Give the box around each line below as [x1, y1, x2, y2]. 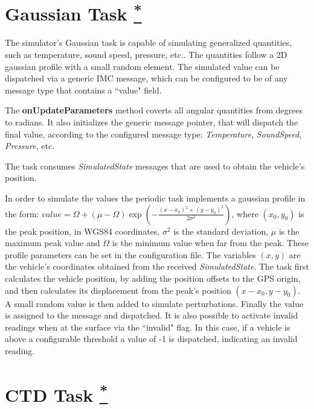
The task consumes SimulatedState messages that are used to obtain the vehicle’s [5, 159, 305, 172]
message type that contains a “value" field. [5, 83, 162, 96]
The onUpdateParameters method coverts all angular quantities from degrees [5, 104, 303, 116]
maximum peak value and [5, 236, 100, 249]
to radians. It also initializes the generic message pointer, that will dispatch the [5, 116, 298, 128]
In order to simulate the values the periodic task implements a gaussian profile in [5, 191, 306, 204]
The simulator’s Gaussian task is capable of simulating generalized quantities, [5, 36, 292, 49]
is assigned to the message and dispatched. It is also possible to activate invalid [5, 309, 298, 322]
